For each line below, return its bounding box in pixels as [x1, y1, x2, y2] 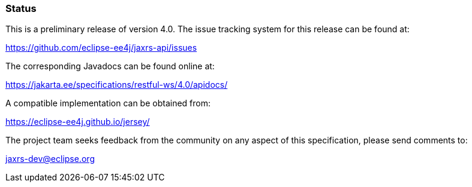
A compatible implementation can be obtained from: [5, 98, 211, 109]
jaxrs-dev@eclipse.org [5, 154, 95, 164]
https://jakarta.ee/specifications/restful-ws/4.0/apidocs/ [5, 79, 228, 90]
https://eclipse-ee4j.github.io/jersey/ [5, 117, 150, 127]
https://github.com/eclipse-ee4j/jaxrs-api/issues [5, 42, 197, 53]
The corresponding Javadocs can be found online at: [5, 61, 215, 72]
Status [5, 2, 37, 14]
